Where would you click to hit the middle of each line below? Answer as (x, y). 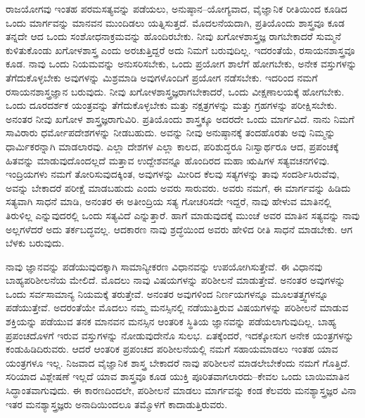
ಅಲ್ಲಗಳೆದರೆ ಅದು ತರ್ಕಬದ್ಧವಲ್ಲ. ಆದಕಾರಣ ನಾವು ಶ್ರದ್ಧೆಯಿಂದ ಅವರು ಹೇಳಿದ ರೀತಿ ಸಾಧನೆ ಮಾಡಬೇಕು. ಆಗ (179, 229)
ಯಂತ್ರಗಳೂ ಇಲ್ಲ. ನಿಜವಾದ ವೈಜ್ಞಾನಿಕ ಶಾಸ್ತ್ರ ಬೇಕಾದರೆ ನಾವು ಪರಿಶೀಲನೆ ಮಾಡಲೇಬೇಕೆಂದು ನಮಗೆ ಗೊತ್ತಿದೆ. (178, 362)
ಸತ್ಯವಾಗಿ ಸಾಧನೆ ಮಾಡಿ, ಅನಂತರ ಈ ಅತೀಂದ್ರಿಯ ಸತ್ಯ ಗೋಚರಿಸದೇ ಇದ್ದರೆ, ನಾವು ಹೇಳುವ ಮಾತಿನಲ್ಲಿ (168, 201)
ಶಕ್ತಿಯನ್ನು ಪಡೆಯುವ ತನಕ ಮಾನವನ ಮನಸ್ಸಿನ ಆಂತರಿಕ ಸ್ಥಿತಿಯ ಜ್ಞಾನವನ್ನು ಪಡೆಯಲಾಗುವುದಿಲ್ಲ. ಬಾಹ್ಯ (171, 321)
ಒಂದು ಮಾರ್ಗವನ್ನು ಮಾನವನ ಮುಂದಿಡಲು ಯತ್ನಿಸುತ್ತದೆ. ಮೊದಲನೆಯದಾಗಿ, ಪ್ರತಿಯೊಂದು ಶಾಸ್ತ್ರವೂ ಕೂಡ (175, 22)
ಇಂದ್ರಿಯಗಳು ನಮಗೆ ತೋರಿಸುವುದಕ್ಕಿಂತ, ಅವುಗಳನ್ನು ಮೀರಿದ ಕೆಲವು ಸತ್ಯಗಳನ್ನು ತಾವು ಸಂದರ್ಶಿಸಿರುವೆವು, (173, 174)
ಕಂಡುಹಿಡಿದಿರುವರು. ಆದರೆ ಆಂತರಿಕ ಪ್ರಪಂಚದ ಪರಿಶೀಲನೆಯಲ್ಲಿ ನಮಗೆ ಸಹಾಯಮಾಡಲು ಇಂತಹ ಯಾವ (172, 349)
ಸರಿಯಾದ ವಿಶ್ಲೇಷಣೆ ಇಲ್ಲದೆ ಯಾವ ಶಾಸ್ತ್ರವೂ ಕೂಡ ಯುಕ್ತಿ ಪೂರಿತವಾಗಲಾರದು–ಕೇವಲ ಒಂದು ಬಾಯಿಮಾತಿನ (178, 376)
